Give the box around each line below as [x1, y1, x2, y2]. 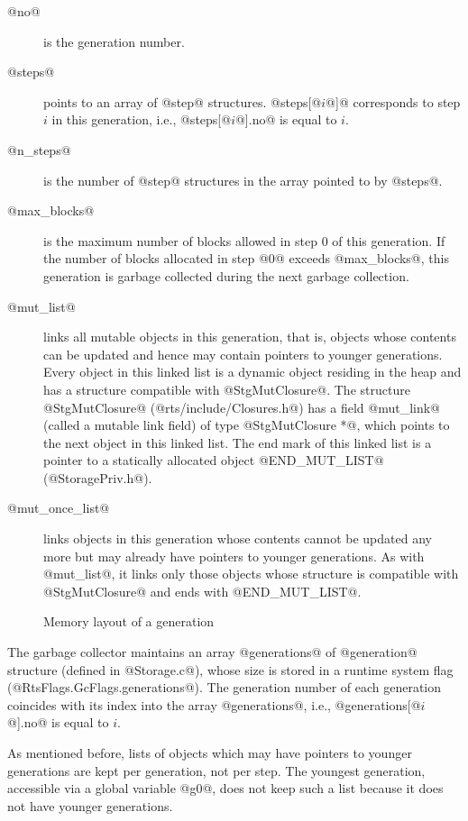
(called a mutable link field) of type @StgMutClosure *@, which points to [43, 415, 450, 434]
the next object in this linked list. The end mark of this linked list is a [43, 433, 432, 452]
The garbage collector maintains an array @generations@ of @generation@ [7, 643, 418, 661]
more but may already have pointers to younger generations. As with [43, 546, 425, 565]
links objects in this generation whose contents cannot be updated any [43, 529, 432, 548]
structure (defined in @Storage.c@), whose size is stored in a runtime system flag [7, 660, 454, 679]
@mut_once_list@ [7, 498, 110, 517]
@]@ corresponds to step [326, 92, 461, 111]
